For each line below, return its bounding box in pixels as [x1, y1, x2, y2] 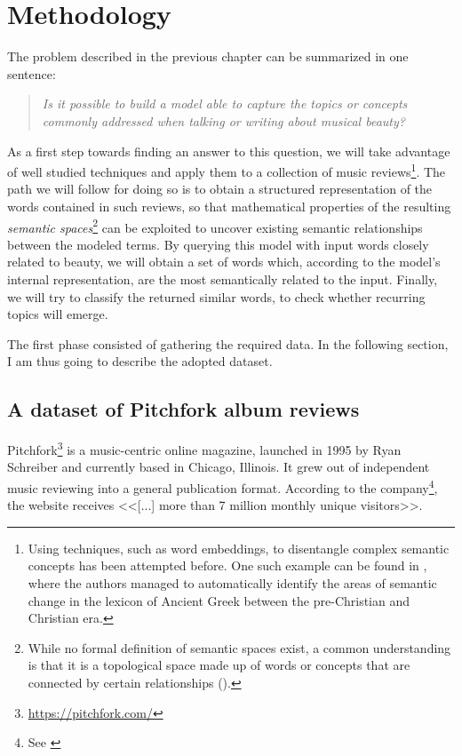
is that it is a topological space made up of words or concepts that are [28, 656, 410, 674]
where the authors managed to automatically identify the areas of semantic [28, 574, 437, 593]
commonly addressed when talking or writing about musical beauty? [42, 111, 405, 130]
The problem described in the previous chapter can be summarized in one [7, 47, 409, 66]
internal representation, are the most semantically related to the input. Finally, [7, 269, 438, 288]
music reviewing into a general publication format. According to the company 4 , [7, 475, 438, 497]
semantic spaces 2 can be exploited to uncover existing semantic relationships [7, 215, 423, 236]
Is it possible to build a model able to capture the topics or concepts [42, 94, 408, 113]
